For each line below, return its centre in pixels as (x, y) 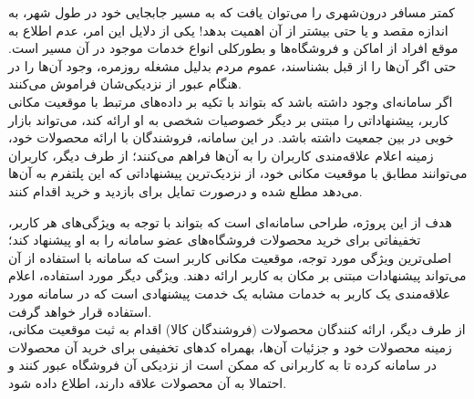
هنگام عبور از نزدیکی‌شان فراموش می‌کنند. (125, 84)
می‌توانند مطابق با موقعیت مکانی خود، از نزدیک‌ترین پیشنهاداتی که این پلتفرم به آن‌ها (238, 173)
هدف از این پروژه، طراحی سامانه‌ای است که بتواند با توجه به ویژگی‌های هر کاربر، (230, 221)
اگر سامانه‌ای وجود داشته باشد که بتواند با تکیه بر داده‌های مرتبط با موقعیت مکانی (231, 101)
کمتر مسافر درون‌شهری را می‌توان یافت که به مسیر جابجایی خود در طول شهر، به (232, 12)
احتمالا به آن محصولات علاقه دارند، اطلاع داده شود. (148, 382)
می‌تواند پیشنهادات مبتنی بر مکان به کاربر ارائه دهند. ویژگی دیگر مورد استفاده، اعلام (237, 275)
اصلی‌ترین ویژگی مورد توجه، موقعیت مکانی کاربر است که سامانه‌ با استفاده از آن (230, 257)
